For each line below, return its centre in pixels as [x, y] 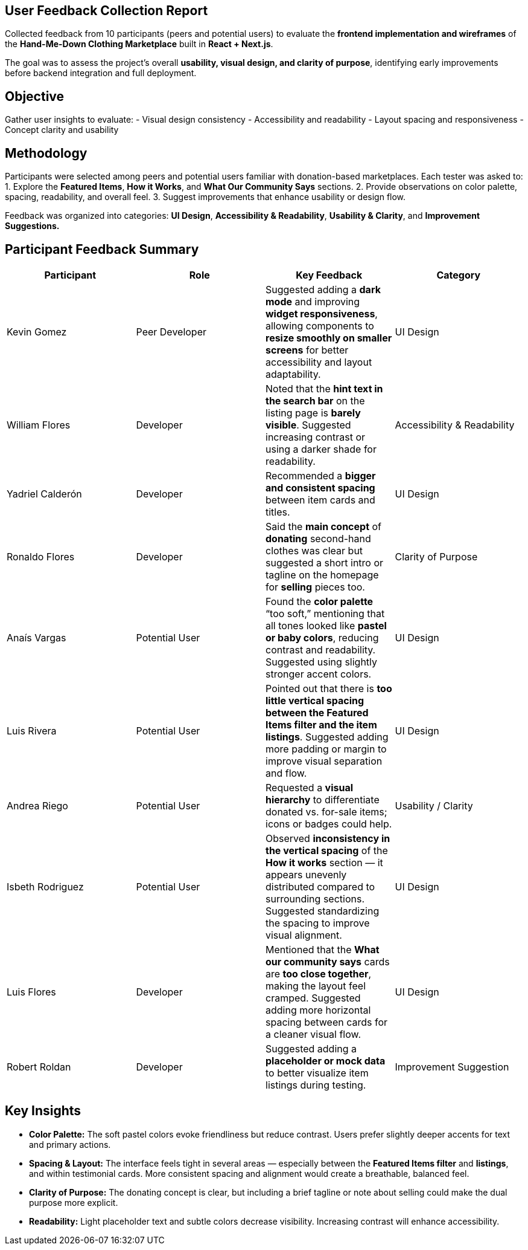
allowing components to [320, 325]
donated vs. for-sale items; [326, 811]
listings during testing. [316, 1085]
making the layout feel [316, 986]
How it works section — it [324, 862]
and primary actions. [70, 1144]
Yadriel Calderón [44, 494]
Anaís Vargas [37, 637]
